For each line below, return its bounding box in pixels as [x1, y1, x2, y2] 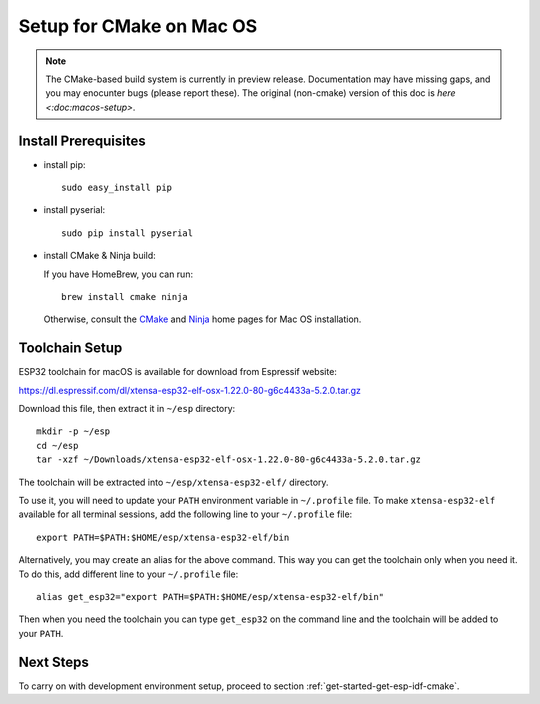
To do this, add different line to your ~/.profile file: [18, 568, 239, 580]
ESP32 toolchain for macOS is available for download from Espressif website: [18, 366, 337, 378]
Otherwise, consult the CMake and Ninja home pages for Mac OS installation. [43, 313, 362, 325]
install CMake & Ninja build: [43, 250, 157, 262]
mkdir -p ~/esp [36, 426, 111, 437]
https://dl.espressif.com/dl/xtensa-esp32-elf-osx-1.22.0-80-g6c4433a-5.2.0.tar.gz [18, 384, 362, 396]
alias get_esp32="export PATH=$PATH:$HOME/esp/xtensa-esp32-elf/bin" [36, 591, 385, 602]
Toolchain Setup [18, 340, 123, 357]
